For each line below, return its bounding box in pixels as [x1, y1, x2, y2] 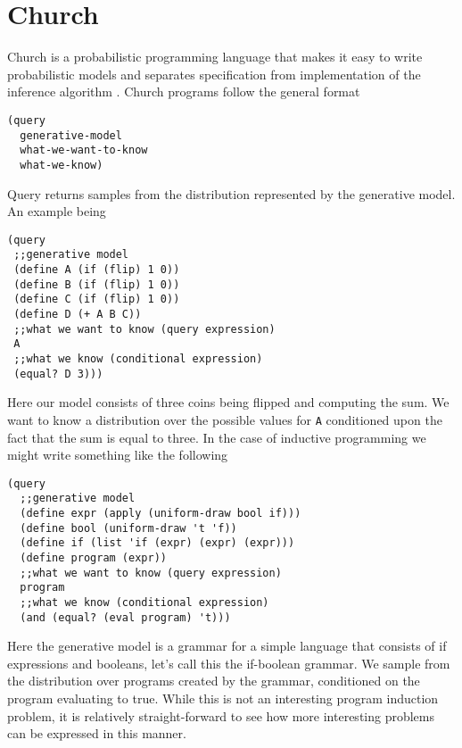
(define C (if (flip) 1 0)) [13, 293, 180, 306]
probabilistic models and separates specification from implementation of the [7, 64, 421, 83]
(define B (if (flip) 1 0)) [13, 278, 180, 291]
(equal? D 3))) [13, 367, 103, 380]
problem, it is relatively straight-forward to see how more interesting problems [7, 706, 435, 725]
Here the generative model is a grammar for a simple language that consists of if [7, 636, 447, 655]
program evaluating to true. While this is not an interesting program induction [7, 689, 439, 708]
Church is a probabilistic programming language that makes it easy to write [7, 47, 423, 66]
